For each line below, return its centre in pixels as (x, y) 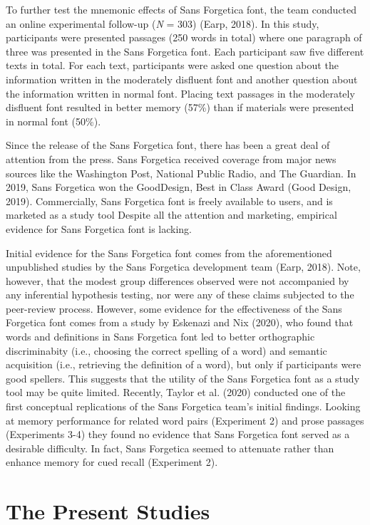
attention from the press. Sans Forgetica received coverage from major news (171, 158)
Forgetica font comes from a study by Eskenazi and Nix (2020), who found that (180, 322)
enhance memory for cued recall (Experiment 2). (112, 462)
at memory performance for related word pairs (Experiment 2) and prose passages (185, 420)
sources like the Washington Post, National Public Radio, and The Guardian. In (181, 173)
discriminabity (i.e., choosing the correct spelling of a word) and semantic (166, 350)
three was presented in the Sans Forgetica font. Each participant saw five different (185, 51)
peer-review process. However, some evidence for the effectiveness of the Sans (174, 308)
